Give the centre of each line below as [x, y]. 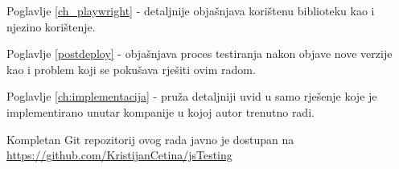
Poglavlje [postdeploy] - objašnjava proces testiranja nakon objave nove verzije [199, 54]
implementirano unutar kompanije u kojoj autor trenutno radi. [160, 111]
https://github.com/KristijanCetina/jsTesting [119, 155]
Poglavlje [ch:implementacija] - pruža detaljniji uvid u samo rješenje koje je [192, 96]
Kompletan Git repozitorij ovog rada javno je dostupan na [150, 139]
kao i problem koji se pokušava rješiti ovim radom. [131, 69]
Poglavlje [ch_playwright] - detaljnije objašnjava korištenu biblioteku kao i [191, 10]
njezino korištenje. [51, 26]
